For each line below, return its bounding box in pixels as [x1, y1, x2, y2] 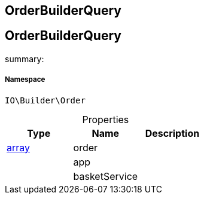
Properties [82, 113, 129, 125]
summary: [5, 53, 44, 64]
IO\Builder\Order [5, 95, 86, 105]
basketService [73, 170, 138, 182]
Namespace [5, 75, 45, 84]
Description [145, 127, 200, 139]
